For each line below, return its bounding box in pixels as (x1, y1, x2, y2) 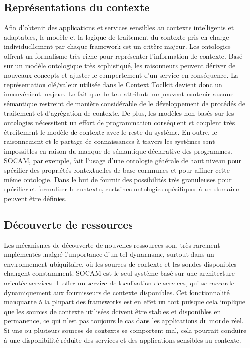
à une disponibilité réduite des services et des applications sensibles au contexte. (4, 334, 241, 345)
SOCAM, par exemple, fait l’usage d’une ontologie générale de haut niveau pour (4, 155, 242, 165)
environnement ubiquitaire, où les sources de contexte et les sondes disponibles (4, 258, 236, 269)
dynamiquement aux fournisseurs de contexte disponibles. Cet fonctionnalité (4, 287, 230, 297)
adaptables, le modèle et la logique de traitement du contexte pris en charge (4, 32, 229, 42)
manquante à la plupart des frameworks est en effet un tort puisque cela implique (4, 297, 245, 307)
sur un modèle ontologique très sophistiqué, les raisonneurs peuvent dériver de (4, 60, 235, 70)
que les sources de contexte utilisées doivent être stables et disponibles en (4, 306, 221, 316)
